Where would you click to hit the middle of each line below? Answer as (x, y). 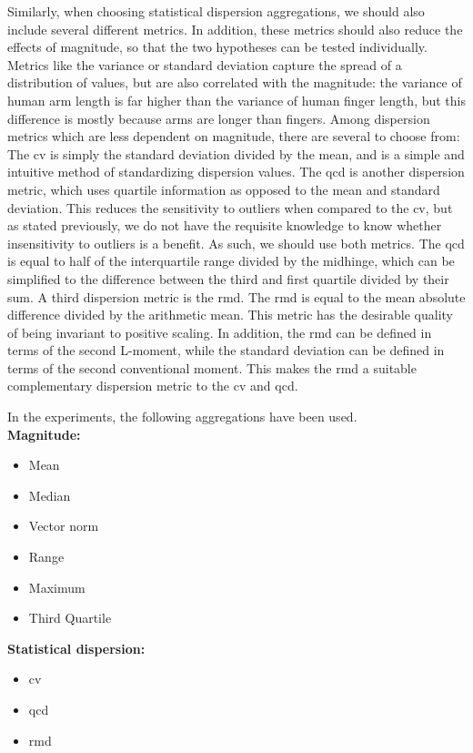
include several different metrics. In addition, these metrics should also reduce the (235, 29)
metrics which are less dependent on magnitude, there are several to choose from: (234, 136)
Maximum (57, 587)
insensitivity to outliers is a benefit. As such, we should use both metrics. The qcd (236, 243)
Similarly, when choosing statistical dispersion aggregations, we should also (216, 11)
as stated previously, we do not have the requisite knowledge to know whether (225, 225)
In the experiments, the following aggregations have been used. (182, 417)
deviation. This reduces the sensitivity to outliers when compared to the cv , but (230, 207)
